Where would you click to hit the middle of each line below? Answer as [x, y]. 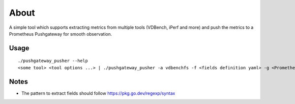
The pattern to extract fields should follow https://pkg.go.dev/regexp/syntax [98, 93]
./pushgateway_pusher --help [53, 61]
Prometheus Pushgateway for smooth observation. [60, 34]
